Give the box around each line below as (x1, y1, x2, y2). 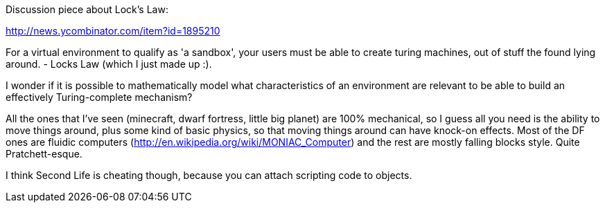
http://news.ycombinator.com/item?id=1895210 (6, 25, 220, 37)
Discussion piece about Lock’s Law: (6, 3, 168, 15)
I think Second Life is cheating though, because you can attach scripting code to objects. (6, 169, 412, 181)
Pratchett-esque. (6, 148, 82, 160)
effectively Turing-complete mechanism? (6, 91, 193, 103)
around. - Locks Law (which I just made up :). (6, 58, 212, 70)
